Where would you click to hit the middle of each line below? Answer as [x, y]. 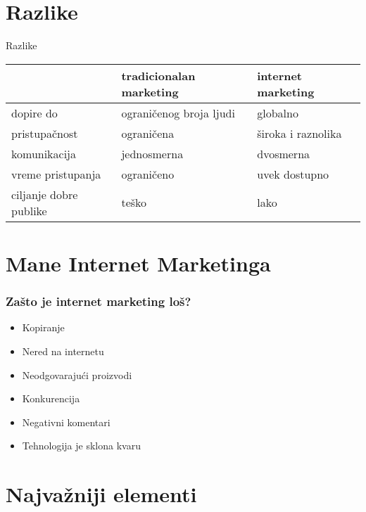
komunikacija [44, 153]
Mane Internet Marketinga [138, 263]
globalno [278, 113]
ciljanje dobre [45, 194]
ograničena [148, 133]
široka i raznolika [299, 133]
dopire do [34, 113]
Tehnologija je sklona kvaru [81, 446]
